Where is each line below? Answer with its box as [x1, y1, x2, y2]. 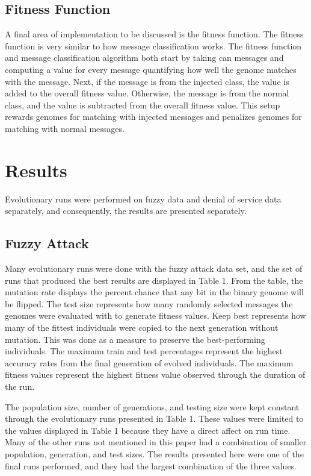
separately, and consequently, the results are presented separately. [5, 204, 247, 217]
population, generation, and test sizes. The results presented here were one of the [5, 447, 304, 460]
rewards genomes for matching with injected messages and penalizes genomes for [5, 110, 302, 123]
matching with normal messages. [5, 122, 125, 134]
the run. [5, 380, 35, 392]
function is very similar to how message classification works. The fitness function [5, 39, 302, 52]
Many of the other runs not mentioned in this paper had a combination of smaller [5, 436, 307, 448]
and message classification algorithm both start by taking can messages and [5, 51, 284, 64]
